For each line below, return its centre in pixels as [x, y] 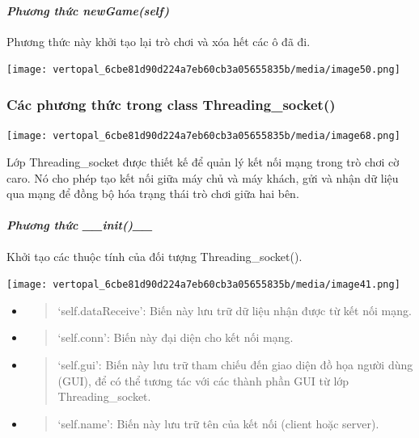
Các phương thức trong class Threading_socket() [171, 104]
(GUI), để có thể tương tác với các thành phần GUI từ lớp [203, 380]
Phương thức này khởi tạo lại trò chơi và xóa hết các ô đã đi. [159, 41]
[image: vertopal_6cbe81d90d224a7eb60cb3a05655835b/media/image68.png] [203, 136]
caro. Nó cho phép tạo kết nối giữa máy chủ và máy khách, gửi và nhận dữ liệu [203, 177]
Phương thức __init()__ [80, 225]
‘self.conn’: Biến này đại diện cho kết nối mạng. [176, 337]
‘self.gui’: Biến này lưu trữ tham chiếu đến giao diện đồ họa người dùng [235, 364]
